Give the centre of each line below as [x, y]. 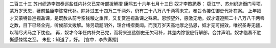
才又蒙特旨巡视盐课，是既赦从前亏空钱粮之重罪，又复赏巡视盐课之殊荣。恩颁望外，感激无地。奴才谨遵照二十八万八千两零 [137, 18]
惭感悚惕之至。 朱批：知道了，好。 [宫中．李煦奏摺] [64, 39]
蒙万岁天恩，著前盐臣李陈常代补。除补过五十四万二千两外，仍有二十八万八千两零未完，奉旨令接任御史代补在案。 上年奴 [135, 11]
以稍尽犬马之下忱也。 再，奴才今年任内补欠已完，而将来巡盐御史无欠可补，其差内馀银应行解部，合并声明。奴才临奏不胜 [135, 32]
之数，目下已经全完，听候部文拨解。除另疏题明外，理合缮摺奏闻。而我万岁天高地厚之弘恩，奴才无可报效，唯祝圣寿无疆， [137, 25]
